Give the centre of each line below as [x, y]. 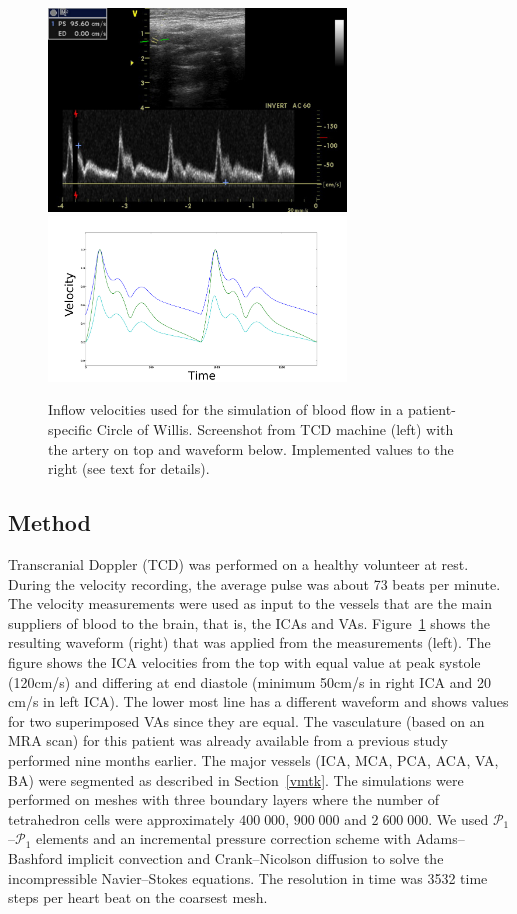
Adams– [440, 838]
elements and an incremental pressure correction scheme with [223, 838]
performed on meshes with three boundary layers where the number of [224, 799]
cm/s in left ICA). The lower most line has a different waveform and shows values [258, 701]
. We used [458, 818]
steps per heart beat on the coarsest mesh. [138, 897]
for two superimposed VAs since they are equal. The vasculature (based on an [246, 720]
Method [49, 522]
